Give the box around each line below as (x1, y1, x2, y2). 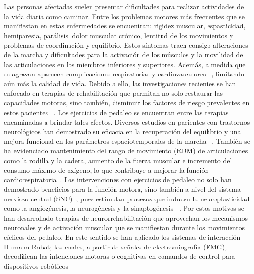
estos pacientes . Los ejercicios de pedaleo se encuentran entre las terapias (4, 107, 229, 117)
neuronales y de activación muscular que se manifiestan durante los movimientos (4, 222, 245, 232)
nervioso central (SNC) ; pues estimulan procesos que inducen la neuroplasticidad (4, 193, 250, 203)
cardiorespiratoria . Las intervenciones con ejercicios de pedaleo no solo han (4, 174, 231, 184)
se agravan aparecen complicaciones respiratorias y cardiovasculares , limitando (4, 69, 245, 79)
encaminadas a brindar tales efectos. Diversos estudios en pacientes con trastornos (4, 117, 250, 127)
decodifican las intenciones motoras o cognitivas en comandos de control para (4, 251, 235, 261)
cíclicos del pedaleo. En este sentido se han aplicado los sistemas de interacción (4, 232, 241, 242)
